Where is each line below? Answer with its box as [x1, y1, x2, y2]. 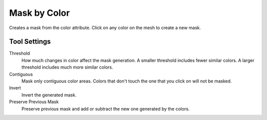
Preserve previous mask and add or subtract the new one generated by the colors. [21, 106, 190, 112]
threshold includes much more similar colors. [21, 64, 113, 70]
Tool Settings [9, 38, 51, 46]
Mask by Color [9, 7, 70, 18]
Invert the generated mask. [21, 92, 77, 98]
